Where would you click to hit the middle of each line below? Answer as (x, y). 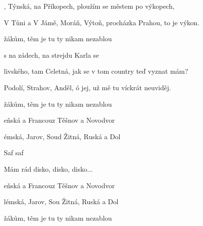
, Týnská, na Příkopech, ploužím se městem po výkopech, (89, 6)
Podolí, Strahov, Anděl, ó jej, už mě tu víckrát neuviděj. (87, 87)
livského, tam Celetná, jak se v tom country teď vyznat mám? (96, 71)
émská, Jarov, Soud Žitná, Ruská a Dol (62, 136)
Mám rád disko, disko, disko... (48, 169)
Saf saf (14, 153)
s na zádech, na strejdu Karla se (52, 55)
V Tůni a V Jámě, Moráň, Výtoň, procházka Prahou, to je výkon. (102, 22)
